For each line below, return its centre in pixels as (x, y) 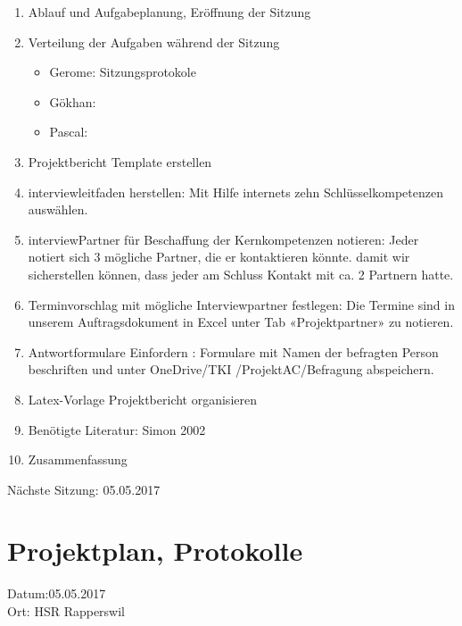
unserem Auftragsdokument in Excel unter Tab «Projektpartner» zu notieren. (241, 322)
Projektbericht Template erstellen (120, 161)
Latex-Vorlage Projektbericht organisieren (142, 399)
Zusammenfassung (78, 459)
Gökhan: (73, 101)
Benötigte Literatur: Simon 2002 (117, 429)
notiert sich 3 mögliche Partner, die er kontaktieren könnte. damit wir (219, 257)
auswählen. (58, 209)
